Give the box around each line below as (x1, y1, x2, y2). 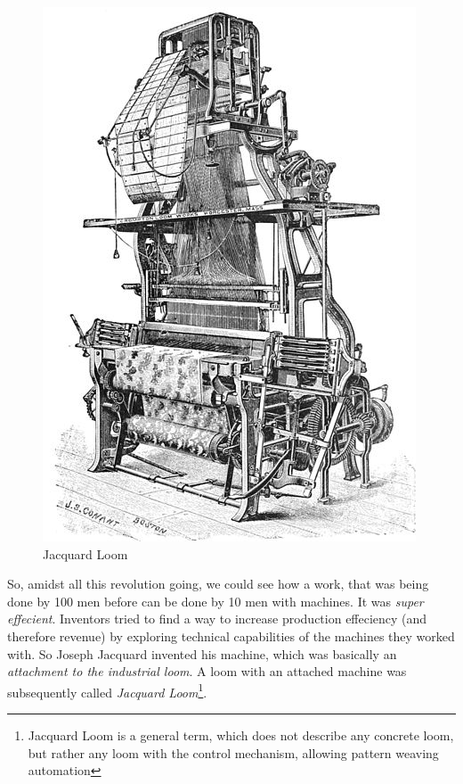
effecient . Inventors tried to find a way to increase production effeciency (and (7, 609, 427, 628)
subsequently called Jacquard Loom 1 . (7, 680, 207, 701)
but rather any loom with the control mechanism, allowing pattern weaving (28, 743, 439, 762)
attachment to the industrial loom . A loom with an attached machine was (7, 662, 407, 681)
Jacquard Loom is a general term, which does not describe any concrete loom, (28, 726, 454, 744)
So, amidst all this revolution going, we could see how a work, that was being (7, 574, 429, 593)
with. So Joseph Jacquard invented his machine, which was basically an (7, 644, 397, 663)
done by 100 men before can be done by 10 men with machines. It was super (7, 591, 424, 610)
